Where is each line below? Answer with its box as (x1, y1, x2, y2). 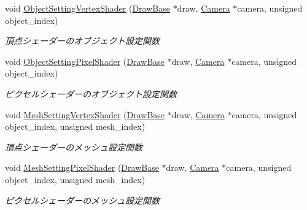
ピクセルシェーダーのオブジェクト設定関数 (5, 87, 177, 100)
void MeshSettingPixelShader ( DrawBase (5, 161, 159, 174)
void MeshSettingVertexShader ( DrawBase (5, 108, 165, 121)
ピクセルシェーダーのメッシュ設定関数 (5, 193, 160, 206)
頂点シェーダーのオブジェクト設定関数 (5, 34, 160, 47)
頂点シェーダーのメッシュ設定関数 (5, 140, 142, 153)
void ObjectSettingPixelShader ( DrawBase (5, 54, 165, 67)
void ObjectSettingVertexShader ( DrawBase (5, 2, 170, 14)
